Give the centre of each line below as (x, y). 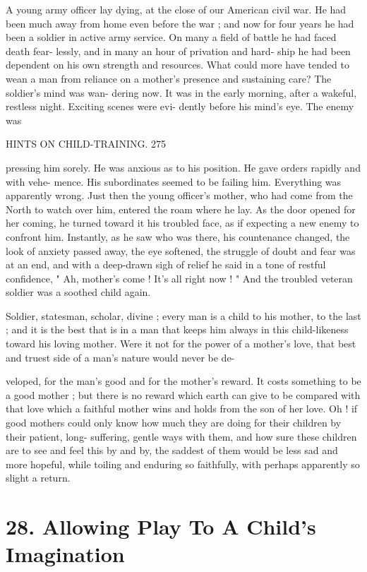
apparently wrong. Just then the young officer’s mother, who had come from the (179, 195)
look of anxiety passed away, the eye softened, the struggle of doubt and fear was (181, 250)
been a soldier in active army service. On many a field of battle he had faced (171, 37)
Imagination (65, 554)
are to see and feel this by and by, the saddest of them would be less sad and (172, 450)
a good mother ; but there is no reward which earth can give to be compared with (183, 394)
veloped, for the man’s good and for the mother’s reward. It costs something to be (183, 381)
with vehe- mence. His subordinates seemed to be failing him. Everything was (174, 181)
